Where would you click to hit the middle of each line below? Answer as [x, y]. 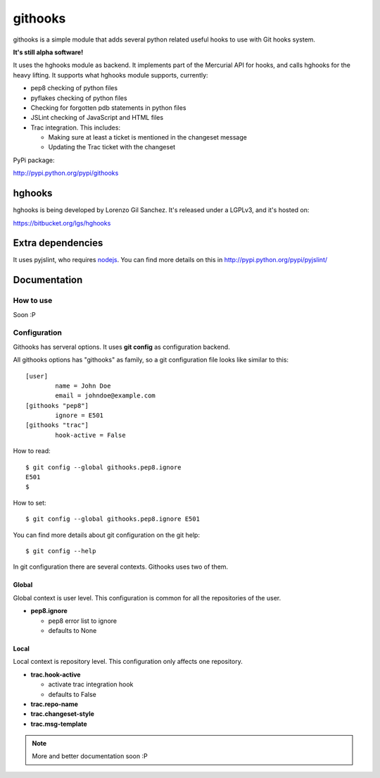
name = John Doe [83, 385]
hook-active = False [90, 435]
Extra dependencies [58, 243]
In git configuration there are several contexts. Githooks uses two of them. [121, 567]
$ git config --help [61, 551]
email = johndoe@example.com [106, 396]
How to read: [32, 451]
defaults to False [72, 694]
